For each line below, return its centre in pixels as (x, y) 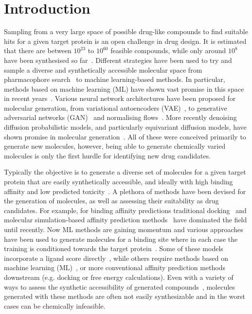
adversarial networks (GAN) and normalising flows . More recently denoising (120, 117)
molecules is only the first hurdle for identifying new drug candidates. (108, 155)
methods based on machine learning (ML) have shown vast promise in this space (124, 88)
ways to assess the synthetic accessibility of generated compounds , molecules (119, 286)
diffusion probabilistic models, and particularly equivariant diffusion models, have (125, 127)
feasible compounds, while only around (168, 50)
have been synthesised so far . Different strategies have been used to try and (118, 60)
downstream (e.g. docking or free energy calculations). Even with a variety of (119, 277)
